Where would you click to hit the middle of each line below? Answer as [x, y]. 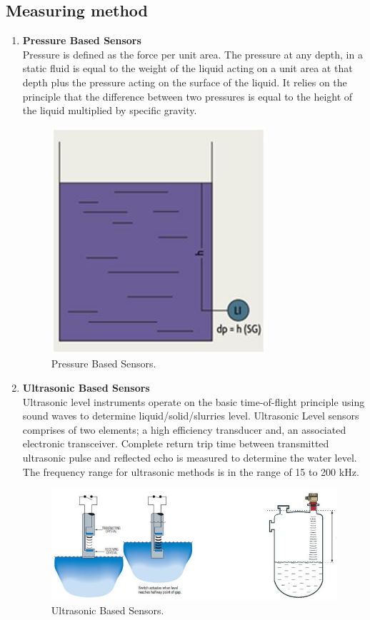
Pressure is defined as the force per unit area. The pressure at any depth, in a [192, 54]
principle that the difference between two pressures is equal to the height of [187, 96]
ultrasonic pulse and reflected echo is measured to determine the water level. [190, 457]
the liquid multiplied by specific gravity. [110, 110]
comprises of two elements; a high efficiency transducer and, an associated [184, 429]
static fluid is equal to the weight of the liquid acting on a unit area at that [187, 68]
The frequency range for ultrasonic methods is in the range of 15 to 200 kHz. [191, 471]
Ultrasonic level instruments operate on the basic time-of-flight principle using [194, 401]
